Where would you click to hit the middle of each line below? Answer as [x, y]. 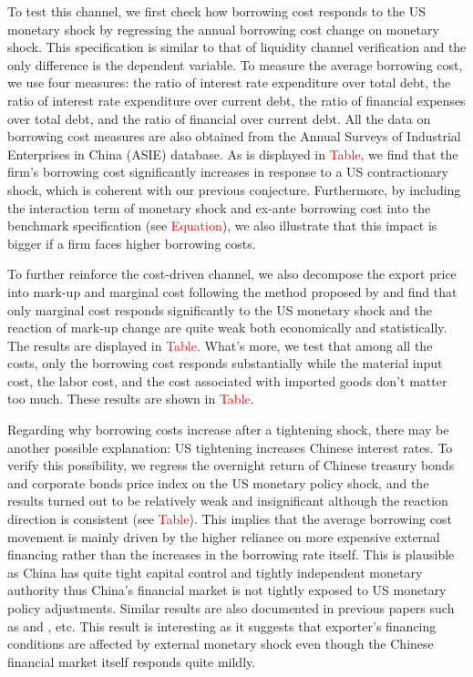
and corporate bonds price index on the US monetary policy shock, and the [218, 482]
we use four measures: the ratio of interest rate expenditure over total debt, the [229, 82]
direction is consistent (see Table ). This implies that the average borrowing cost [230, 519]
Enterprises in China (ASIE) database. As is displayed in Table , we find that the [233, 154]
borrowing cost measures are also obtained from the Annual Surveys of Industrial [234, 136]
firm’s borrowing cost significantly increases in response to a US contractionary [228, 172]
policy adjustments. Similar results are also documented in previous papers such [231, 608]
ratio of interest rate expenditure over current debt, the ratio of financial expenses [236, 100]
